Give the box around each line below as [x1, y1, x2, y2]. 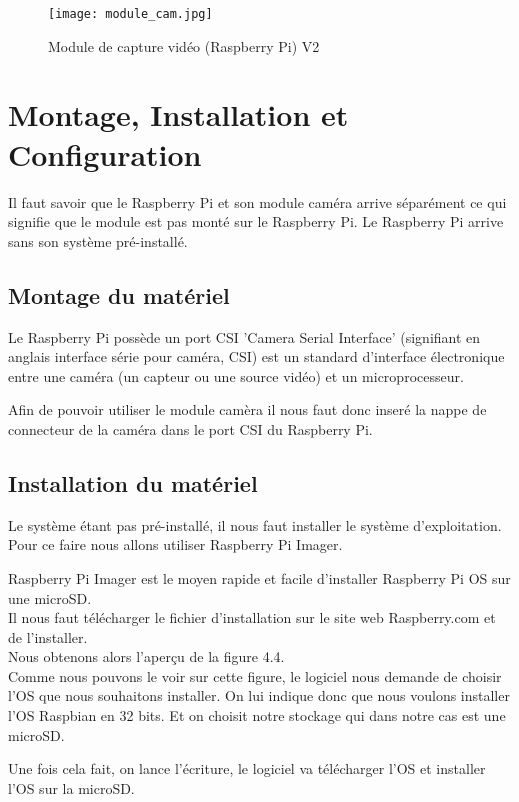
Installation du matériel [8, 467, 258, 498]
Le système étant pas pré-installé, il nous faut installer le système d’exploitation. [8, 514, 502, 535]
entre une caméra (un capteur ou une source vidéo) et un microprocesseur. [8, 365, 464, 386]
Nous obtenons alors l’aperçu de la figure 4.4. [8, 646, 285, 667]
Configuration [8, 133, 202, 174]
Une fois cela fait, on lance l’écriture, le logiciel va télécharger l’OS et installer [8, 758, 486, 779]
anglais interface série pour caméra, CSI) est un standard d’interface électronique [8, 346, 505, 367]
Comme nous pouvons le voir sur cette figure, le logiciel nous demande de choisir [8, 665, 502, 686]
